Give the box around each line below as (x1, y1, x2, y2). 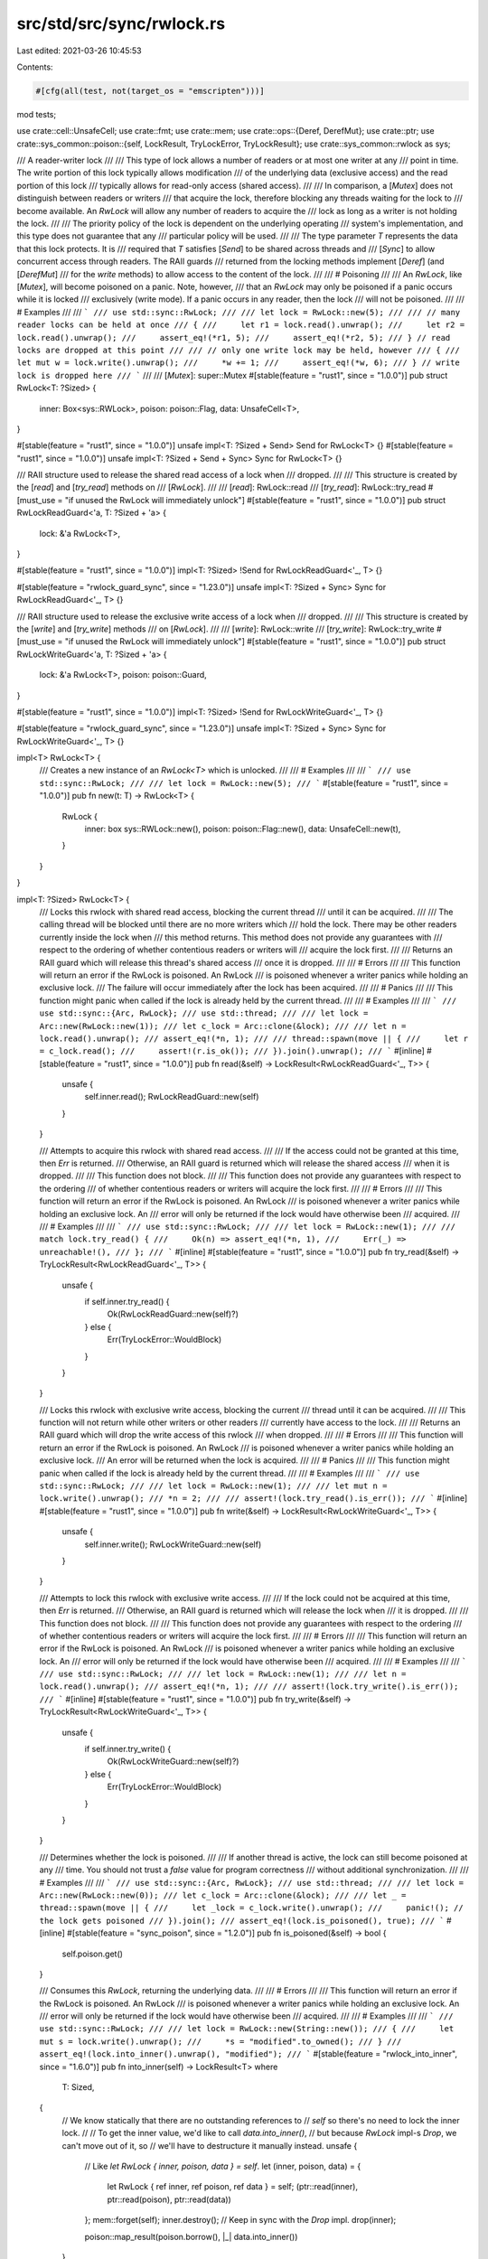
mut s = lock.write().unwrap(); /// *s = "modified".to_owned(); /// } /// (39, 2036, 402, 2047)
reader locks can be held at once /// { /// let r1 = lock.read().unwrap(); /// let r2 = (16, 320, 465, 330)
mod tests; (16, 108, 57, 119)
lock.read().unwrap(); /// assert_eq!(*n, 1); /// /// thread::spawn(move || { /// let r (39, 1033, 469, 1044)
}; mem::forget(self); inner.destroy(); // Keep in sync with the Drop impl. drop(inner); (84, 2215, 397, 2226)
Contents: (16, 61, 53, 72)
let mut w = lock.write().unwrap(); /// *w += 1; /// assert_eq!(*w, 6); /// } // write (16, 358, 460, 368)
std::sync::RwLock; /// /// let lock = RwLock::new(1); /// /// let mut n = (39, 1481, 388, 1491)
